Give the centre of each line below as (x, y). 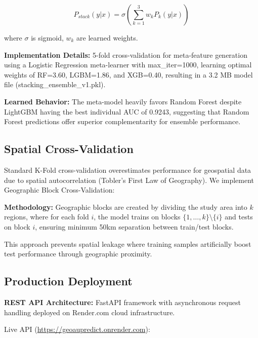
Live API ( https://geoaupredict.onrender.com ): (77, 329)
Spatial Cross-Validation (69, 149)
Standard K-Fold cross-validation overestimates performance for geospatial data (128, 170)
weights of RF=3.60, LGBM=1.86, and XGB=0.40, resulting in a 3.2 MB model (128, 74)
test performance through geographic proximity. (78, 254)
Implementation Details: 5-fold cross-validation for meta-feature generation (126, 54)
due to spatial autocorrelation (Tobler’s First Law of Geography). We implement (129, 180)
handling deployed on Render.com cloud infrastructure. (90, 312)
